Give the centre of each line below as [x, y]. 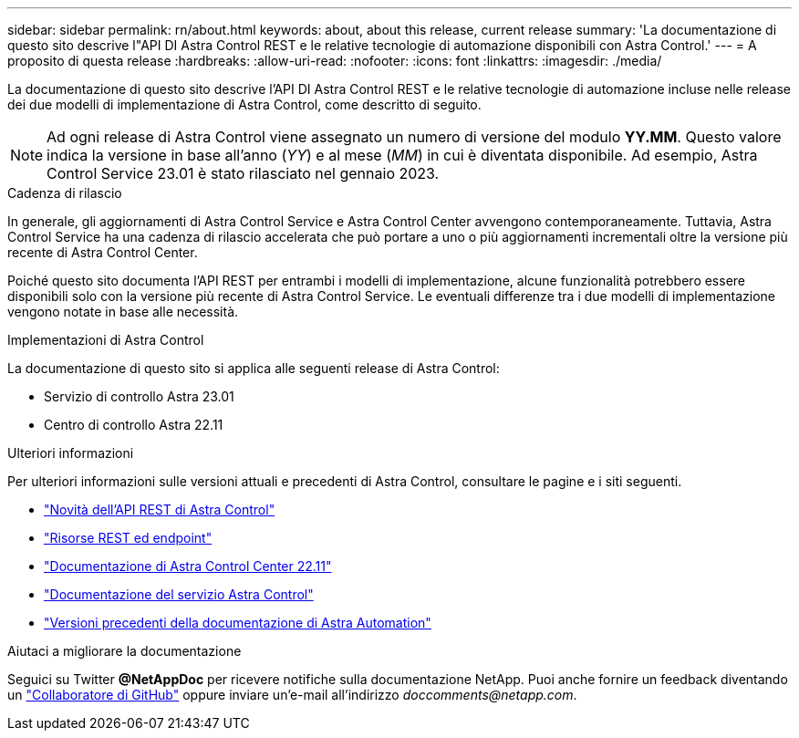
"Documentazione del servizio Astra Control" [179, 594]
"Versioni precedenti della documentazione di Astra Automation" [238, 623]
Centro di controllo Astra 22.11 [134, 425]
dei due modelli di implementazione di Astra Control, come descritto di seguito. [244, 104]
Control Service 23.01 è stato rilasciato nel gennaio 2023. [243, 173]
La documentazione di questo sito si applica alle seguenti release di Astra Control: [254, 368]
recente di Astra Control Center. [103, 252]
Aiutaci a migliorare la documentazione [125, 651]
